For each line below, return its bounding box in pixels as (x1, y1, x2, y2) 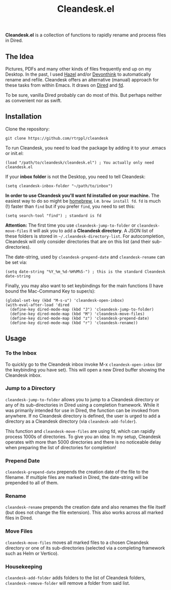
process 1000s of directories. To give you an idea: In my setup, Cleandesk (5, 433, 161, 440)
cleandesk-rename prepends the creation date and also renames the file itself (5, 504, 166, 510)
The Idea (5, 52, 34, 61)
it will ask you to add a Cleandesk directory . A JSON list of (29, 227, 154, 233)
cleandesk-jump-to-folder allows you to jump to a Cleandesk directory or (5, 396, 160, 402)
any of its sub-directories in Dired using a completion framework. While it (5, 402, 159, 408)
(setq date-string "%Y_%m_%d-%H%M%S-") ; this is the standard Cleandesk (5, 269, 166, 274)
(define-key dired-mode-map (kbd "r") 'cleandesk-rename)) (10, 320, 138, 325)
